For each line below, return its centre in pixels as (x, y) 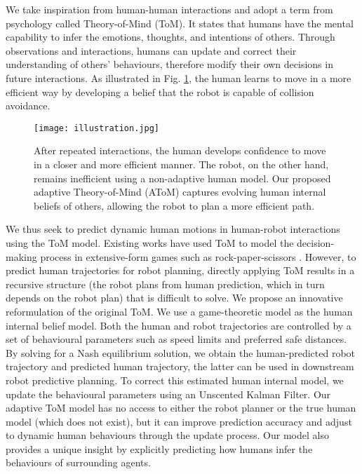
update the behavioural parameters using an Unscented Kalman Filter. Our (168, 394)
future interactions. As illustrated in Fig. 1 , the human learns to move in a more (179, 77)
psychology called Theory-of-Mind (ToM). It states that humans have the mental (180, 23)
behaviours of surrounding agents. (78, 462)
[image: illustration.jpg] (96, 128)
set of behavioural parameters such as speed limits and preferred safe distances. (176, 339)
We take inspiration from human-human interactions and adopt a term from (169, 9)
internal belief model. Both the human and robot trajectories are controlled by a (179, 325)
